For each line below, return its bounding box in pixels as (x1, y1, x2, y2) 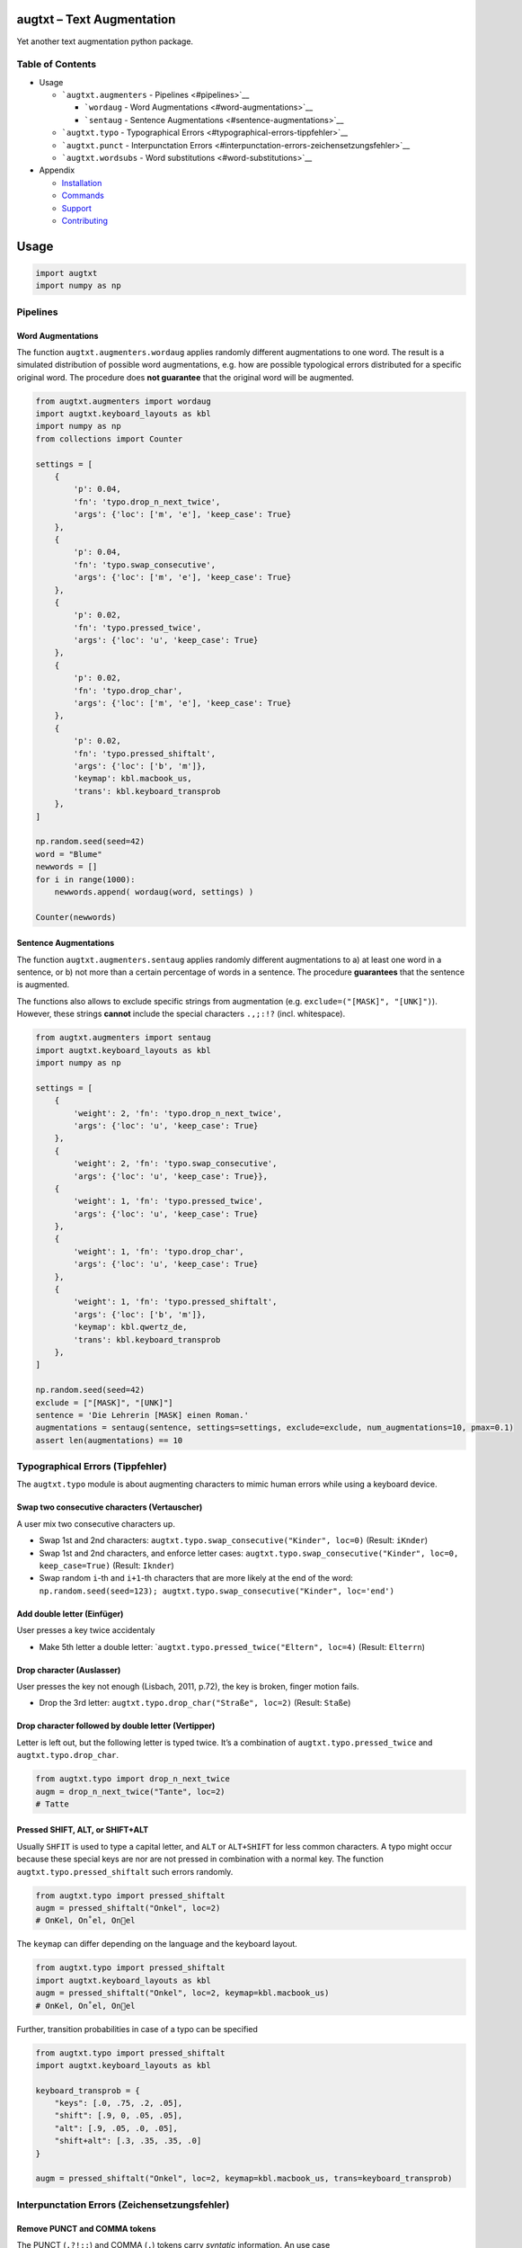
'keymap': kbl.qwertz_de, (73, 1322, 188, 1333)
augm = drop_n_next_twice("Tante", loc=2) (35, 1786, 226, 1797)
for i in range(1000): (35, 874, 136, 885)
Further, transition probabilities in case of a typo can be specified (16, 2023, 258, 2034)
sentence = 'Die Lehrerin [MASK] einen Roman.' (35, 1410, 249, 1420)
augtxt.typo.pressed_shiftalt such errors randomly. (16, 1866, 234, 1877)
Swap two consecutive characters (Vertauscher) (16, 1502, 203, 1512)
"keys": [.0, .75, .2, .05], (54, 2098, 183, 2109)
